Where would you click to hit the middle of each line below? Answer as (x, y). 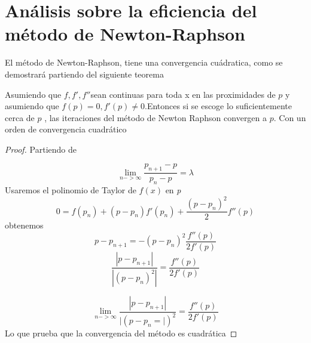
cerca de (20, 117)
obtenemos (24, 225)
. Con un (290, 117)
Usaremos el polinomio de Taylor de (71, 190)
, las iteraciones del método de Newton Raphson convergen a (156, 117)
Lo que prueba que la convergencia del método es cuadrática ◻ (121, 333)
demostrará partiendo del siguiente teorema (84, 74)
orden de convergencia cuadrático (66, 129)
